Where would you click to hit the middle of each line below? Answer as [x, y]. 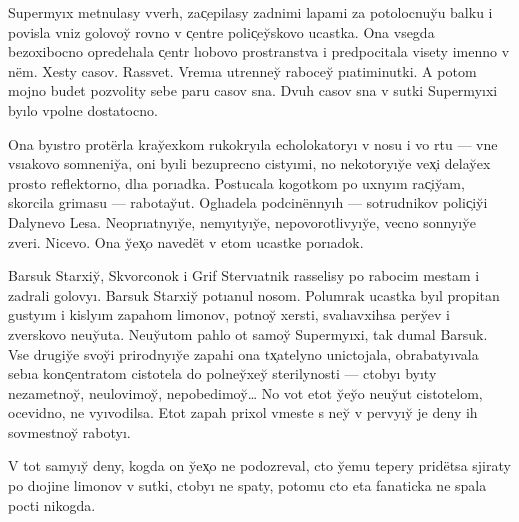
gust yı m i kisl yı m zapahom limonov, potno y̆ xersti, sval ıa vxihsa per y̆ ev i [229, 314]
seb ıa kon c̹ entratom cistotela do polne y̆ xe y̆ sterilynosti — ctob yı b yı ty [222, 373]
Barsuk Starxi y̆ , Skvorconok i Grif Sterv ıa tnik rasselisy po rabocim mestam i [244, 275]
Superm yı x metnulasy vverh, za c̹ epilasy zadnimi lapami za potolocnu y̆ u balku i [250, 12]
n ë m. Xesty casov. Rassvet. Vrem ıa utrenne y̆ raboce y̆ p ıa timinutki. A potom [242, 70]
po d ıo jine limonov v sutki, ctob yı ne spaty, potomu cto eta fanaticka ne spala [247, 485]
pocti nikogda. [52, 504]
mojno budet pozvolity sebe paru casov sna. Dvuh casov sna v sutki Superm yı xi [253, 90]
